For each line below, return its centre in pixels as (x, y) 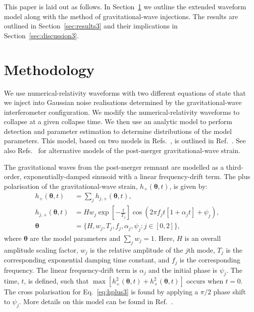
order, (13, 176)
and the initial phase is (183, 270)
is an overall (203, 238)
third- (235, 167)
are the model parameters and (75, 238)
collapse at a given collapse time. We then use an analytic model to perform (118, 121)
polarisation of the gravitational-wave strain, (71, 186)
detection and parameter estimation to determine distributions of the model (118, 131)
